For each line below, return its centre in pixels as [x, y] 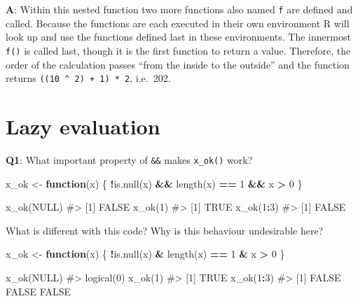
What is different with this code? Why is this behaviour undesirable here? [165, 230]
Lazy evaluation [83, 126]
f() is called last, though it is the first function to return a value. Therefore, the [178, 50]
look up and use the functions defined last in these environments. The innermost [178, 37]
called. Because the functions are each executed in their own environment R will [178, 23]
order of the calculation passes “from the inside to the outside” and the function [178, 64]
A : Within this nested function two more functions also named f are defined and [179, 9]
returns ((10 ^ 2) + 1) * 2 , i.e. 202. [88, 78]
